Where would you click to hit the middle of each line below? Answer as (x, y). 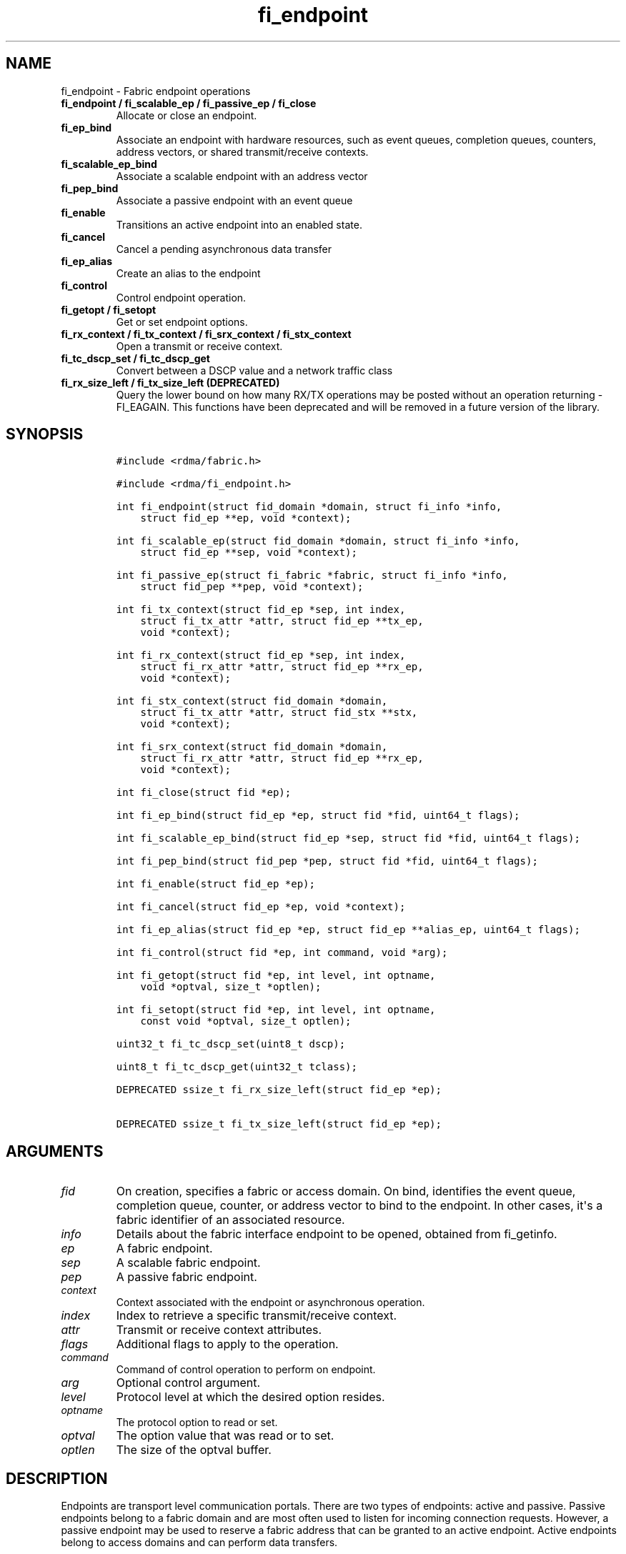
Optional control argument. (188, 1383)
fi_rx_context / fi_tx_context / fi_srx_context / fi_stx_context (206, 334)
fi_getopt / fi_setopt (109, 309)
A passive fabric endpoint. (187, 1277)
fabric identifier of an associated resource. (230, 1220)
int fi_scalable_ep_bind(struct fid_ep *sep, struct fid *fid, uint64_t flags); (348, 838)
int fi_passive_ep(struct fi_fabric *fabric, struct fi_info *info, (312, 576)
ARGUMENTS (55, 1151)
